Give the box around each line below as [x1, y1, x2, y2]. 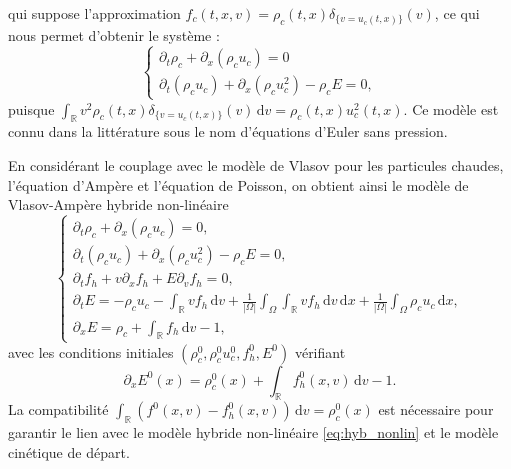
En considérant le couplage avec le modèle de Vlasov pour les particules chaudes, [8, 155, 504, 176]
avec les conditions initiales [8, 341, 174, 362]
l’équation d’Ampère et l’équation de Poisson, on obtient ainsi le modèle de [8, 174, 469, 195]
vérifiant [294, 341, 346, 362]
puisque [8, 98, 55, 119]
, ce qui [434, 3, 480, 23]
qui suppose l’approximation [8, 3, 181, 23]
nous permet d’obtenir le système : [8, 24, 220, 45]
